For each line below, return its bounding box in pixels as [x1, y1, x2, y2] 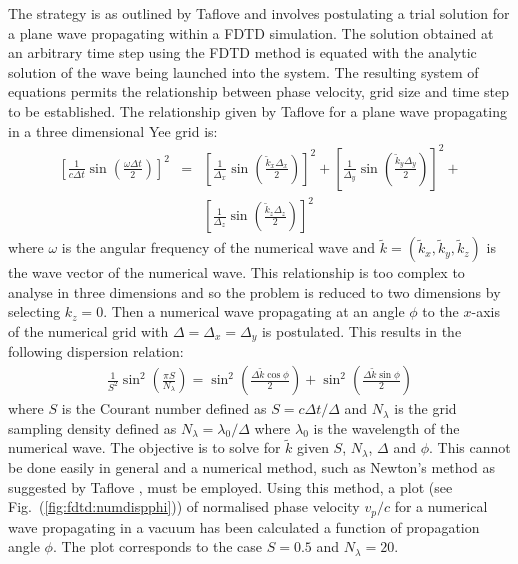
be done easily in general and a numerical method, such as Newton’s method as [8, 457, 495, 478]
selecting [8, 301, 61, 322]
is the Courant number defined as [61, 398, 267, 419]
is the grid [394, 398, 457, 419]
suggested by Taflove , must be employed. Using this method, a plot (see [8, 476, 453, 497]
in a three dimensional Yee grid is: [8, 120, 218, 141]
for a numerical [394, 496, 488, 517]
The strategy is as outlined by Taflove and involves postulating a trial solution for [8, 3, 510, 23]
